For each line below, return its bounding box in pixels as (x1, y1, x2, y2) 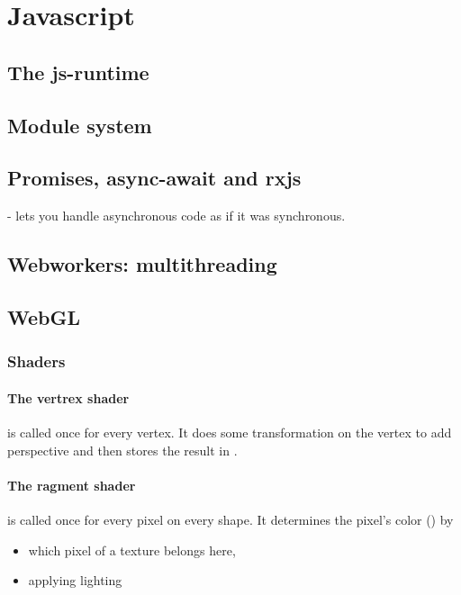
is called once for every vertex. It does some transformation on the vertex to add (7, 422, 452, 441)
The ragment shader (7, 475, 136, 494)
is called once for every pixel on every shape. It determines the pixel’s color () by (7, 509, 454, 528)
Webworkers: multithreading (7, 250, 277, 278)
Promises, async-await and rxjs (7, 164, 302, 192)
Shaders (7, 350, 66, 373)
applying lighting (28, 571, 122, 590)
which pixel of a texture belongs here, (28, 540, 236, 559)
